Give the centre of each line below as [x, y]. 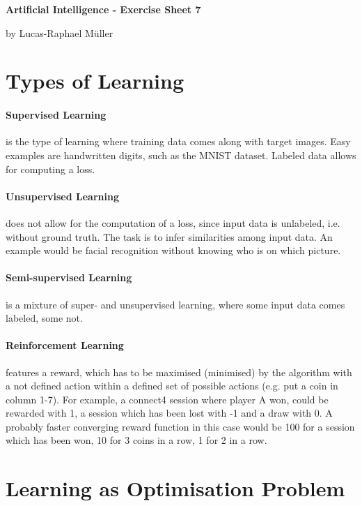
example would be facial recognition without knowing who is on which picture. [173, 250]
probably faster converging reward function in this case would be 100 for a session [180, 426]
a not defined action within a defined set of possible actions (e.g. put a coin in [172, 386]
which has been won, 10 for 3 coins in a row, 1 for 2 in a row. [136, 440]
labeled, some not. [44, 318]
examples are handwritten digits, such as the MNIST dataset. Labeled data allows [181, 155]
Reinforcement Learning [65, 345]
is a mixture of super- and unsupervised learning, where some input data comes [175, 304]
